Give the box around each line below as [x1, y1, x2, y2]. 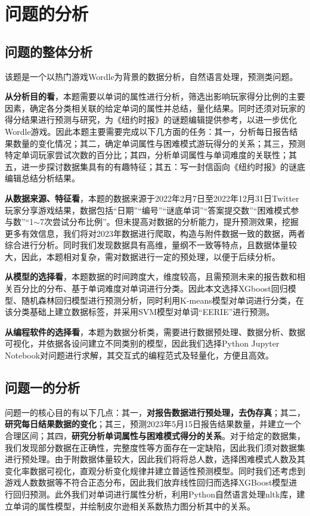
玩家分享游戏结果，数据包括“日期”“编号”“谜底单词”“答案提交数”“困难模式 [5, 203, 291, 216]
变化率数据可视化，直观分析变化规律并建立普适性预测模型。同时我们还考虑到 [5, 464, 305, 477]
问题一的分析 [5, 378, 80, 397]
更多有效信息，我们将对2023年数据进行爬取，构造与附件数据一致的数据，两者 [5, 227, 305, 239]
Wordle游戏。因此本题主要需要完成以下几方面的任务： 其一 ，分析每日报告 [5, 125, 290, 137]
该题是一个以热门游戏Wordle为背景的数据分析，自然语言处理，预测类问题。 [5, 70, 298, 82]
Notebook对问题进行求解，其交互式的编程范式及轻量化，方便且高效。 [5, 349, 274, 361]
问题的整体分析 [5, 42, 92, 60]
